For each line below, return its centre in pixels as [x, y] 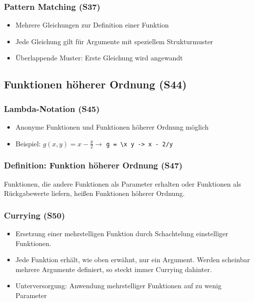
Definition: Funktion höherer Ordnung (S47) [93, 165]
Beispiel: [28, 143]
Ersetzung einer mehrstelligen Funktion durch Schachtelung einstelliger [122, 233]
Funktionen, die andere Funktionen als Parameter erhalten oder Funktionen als [123, 183]
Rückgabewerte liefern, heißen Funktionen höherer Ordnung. [94, 193]
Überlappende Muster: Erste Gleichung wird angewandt [99, 58]
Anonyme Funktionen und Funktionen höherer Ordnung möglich [112, 127]
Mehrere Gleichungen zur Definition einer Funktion [92, 25]
